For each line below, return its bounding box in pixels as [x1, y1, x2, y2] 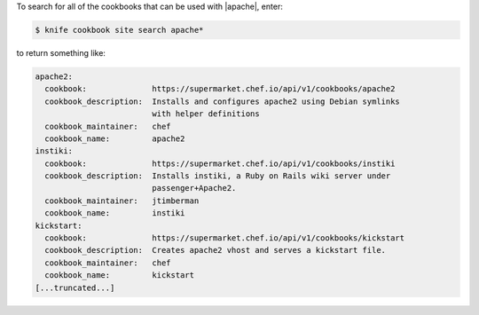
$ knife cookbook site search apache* [35, 25, 204, 35]
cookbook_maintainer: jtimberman [44, 195, 200, 206]
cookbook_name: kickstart [44, 271, 195, 280]
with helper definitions [152, 109, 261, 119]
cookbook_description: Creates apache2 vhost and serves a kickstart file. [44, 245, 386, 256]
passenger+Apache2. [152, 183, 237, 193]
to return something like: [16, 47, 106, 58]
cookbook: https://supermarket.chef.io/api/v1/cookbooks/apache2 [44, 84, 396, 94]
